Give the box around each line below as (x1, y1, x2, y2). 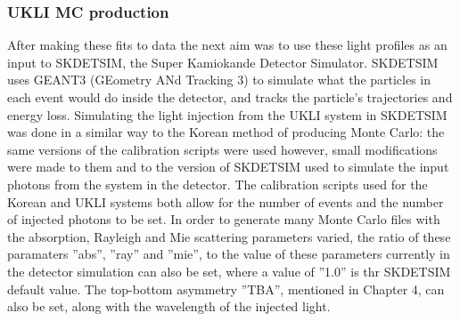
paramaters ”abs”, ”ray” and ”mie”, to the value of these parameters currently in (7, 245, 450, 263)
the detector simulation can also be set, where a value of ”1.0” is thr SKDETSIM (7, 261, 451, 280)
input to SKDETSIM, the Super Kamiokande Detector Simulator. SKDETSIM (7, 52, 439, 71)
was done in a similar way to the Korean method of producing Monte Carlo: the (7, 123, 445, 141)
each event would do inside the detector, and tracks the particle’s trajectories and (7, 88, 453, 106)
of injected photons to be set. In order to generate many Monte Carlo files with (7, 210, 440, 229)
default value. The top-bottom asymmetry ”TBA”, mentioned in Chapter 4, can (7, 279, 445, 298)
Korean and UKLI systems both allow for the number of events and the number (7, 192, 444, 211)
